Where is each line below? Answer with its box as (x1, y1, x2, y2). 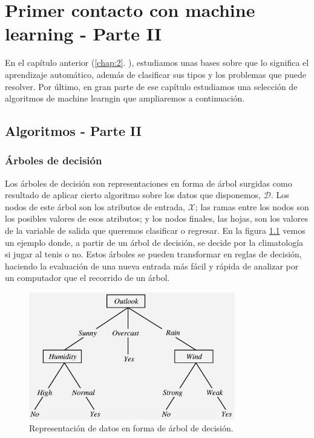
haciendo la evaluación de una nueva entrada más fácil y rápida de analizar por (5, 259, 299, 272)
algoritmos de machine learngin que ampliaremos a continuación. (5, 92, 245, 105)
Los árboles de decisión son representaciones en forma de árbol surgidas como (5, 176, 292, 189)
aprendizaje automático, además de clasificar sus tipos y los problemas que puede (5, 68, 307, 80)
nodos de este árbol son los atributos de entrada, (5, 200, 186, 213)
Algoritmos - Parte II (5, 121, 142, 140)
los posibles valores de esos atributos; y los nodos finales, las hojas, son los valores (5, 212, 308, 225)
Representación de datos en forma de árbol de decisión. (29, 422, 234, 434)
